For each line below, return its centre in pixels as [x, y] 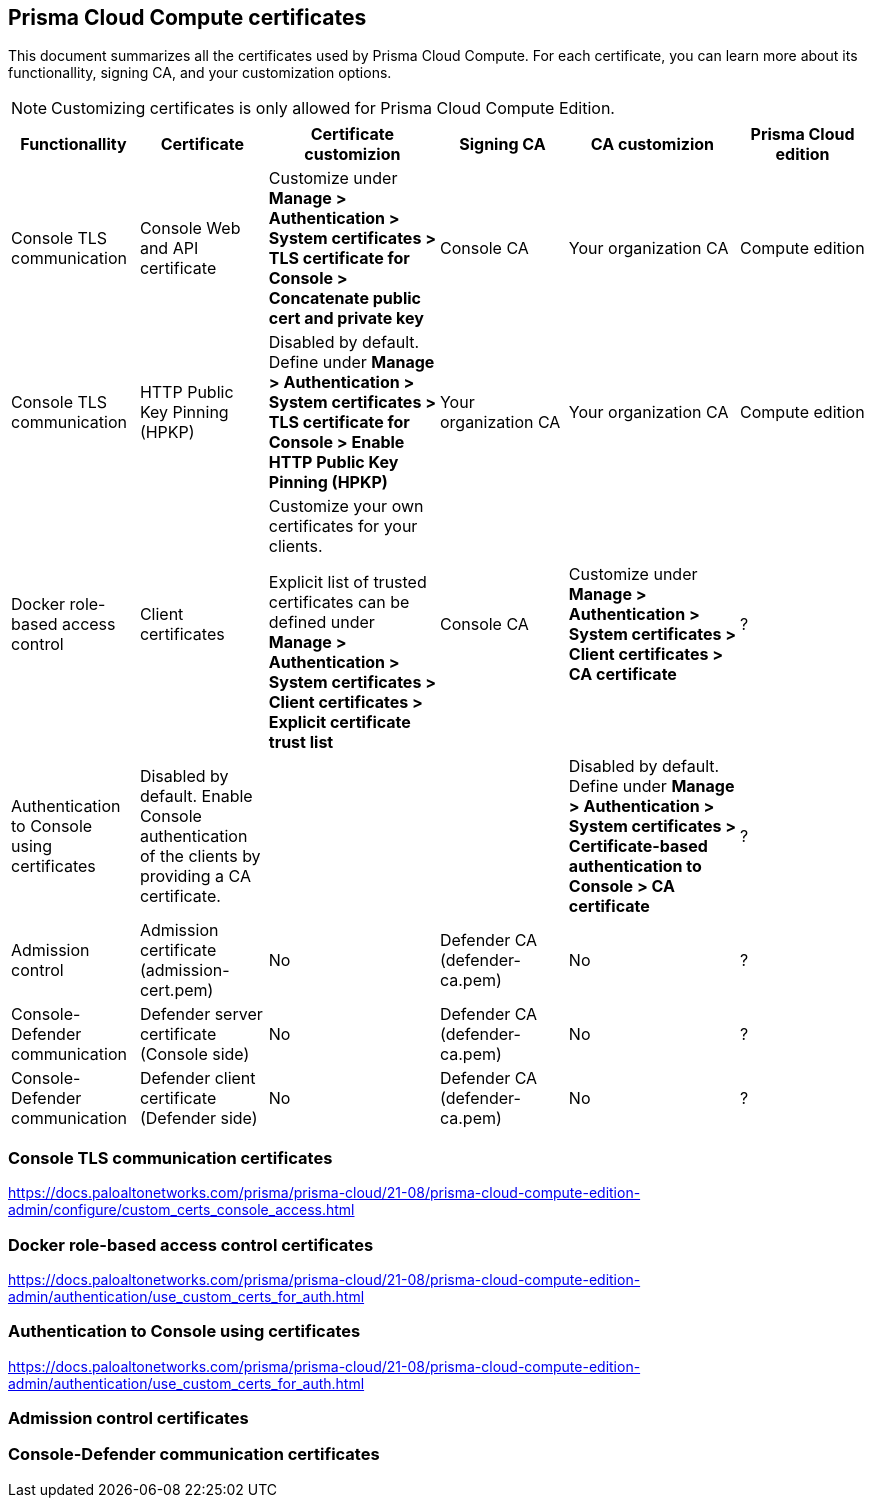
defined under [321, 622]
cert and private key [346, 318]
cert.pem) [176, 990]
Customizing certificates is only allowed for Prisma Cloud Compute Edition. [333, 108]
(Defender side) [198, 1118]
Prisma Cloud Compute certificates [187, 17]
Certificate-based [638, 846]
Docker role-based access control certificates [191, 1244]
